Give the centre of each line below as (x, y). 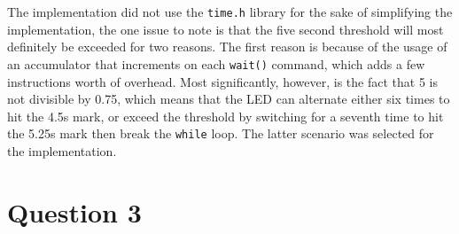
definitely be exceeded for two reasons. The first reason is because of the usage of (227, 47)
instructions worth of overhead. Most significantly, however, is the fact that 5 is (222, 81)
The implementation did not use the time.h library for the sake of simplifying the (230, 12)
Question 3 (74, 211)
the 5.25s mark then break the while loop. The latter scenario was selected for (221, 133)
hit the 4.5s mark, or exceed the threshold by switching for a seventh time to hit (226, 116)
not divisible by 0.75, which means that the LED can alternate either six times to (229, 99)
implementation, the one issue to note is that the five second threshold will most (226, 29)
